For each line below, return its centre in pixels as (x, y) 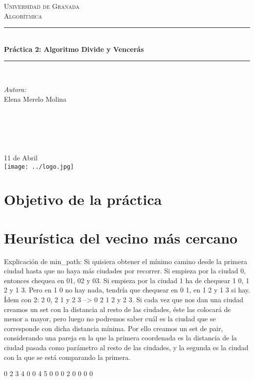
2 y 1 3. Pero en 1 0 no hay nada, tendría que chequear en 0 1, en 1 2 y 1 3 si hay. (127, 290)
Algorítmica (23, 15)
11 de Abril (21, 157)
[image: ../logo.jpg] (39, 167)
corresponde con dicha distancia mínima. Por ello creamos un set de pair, (114, 328)
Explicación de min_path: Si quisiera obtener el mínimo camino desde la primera (126, 261)
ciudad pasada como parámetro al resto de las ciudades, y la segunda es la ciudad (126, 347)
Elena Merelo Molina (35, 99)
